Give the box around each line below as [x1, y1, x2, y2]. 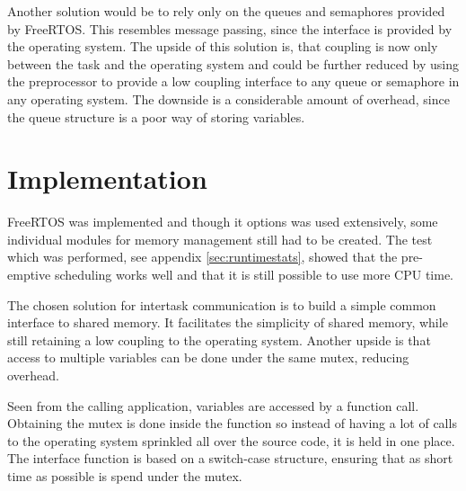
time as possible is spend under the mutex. [7, 467, 242, 485]
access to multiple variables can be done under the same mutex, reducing [7, 348, 409, 367]
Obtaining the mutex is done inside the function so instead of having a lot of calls [7, 414, 457, 433]
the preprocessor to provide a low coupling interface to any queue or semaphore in [7, 72, 460, 91]
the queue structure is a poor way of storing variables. [7, 107, 305, 126]
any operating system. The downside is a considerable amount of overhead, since [7, 89, 450, 108]
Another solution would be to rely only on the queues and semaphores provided [7, 2, 445, 20]
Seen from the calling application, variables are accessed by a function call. [7, 396, 419, 415]
